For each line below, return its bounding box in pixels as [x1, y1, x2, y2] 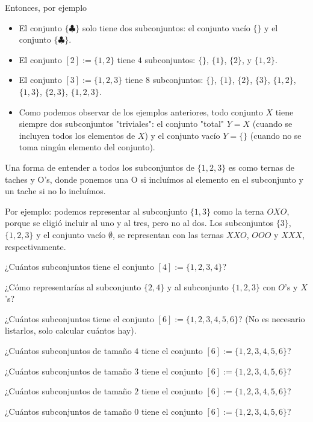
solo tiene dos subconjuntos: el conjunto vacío [82, 21, 250, 34]
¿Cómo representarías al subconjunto [5, 280, 141, 293]
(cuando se [252, 117, 293, 130]
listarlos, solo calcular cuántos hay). [5, 324, 137, 337]
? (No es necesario [238, 312, 305, 325]
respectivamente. [5, 240, 66, 252]
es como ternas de [228, 161, 294, 173]
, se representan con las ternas [112, 228, 224, 240]
